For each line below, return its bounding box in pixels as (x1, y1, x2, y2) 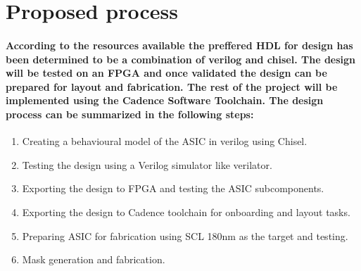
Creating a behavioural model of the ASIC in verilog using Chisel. (22, 134, 308, 149)
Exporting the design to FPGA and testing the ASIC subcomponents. (22, 181, 324, 196)
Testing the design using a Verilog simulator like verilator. (22, 157, 272, 172)
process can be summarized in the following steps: (6, 106, 254, 121)
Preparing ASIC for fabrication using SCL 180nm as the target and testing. (22, 228, 348, 243)
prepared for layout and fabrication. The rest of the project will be (6, 79, 338, 94)
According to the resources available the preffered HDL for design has (6, 37, 353, 52)
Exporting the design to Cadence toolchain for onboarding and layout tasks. (22, 204, 350, 219)
